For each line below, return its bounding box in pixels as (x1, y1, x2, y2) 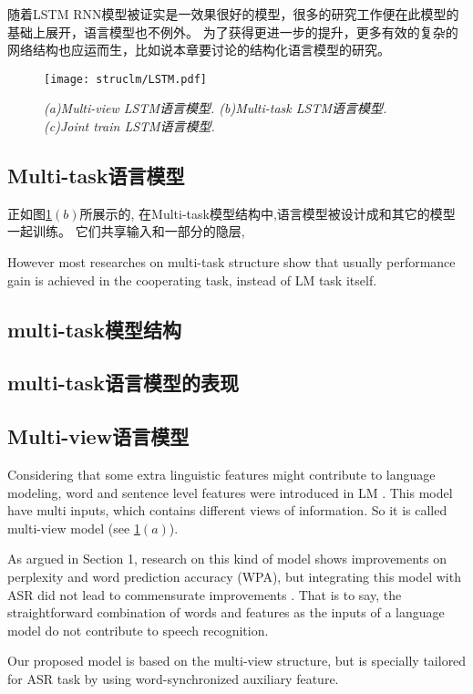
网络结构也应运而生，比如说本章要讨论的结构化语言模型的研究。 (7, 40, 390, 59)
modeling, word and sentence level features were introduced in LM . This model (7, 482, 453, 502)
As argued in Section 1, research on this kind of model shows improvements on (7, 549, 447, 568)
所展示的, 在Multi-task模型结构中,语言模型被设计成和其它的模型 (79, 203, 456, 223)
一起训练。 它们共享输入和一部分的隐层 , (7, 222, 245, 241)
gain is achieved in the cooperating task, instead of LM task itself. (7, 270, 377, 289)
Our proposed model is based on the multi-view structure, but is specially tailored (7, 651, 467, 670)
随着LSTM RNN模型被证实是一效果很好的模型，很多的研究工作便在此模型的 (7, 5, 459, 23)
